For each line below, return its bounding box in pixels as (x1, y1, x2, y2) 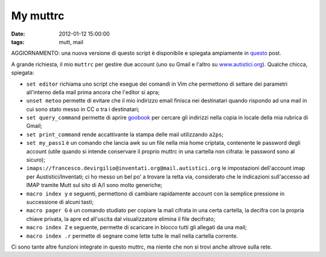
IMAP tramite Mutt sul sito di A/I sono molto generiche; (26, 182, 163, 189)
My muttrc (11, 9, 65, 22)
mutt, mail (59, 38, 84, 45)
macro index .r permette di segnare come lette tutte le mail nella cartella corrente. (26, 232, 238, 240)
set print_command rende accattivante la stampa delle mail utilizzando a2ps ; (26, 130, 224, 138)
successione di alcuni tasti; (26, 198, 94, 205)
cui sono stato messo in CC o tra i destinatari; (26, 106, 140, 113)
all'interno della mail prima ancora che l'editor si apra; (26, 88, 160, 96)
